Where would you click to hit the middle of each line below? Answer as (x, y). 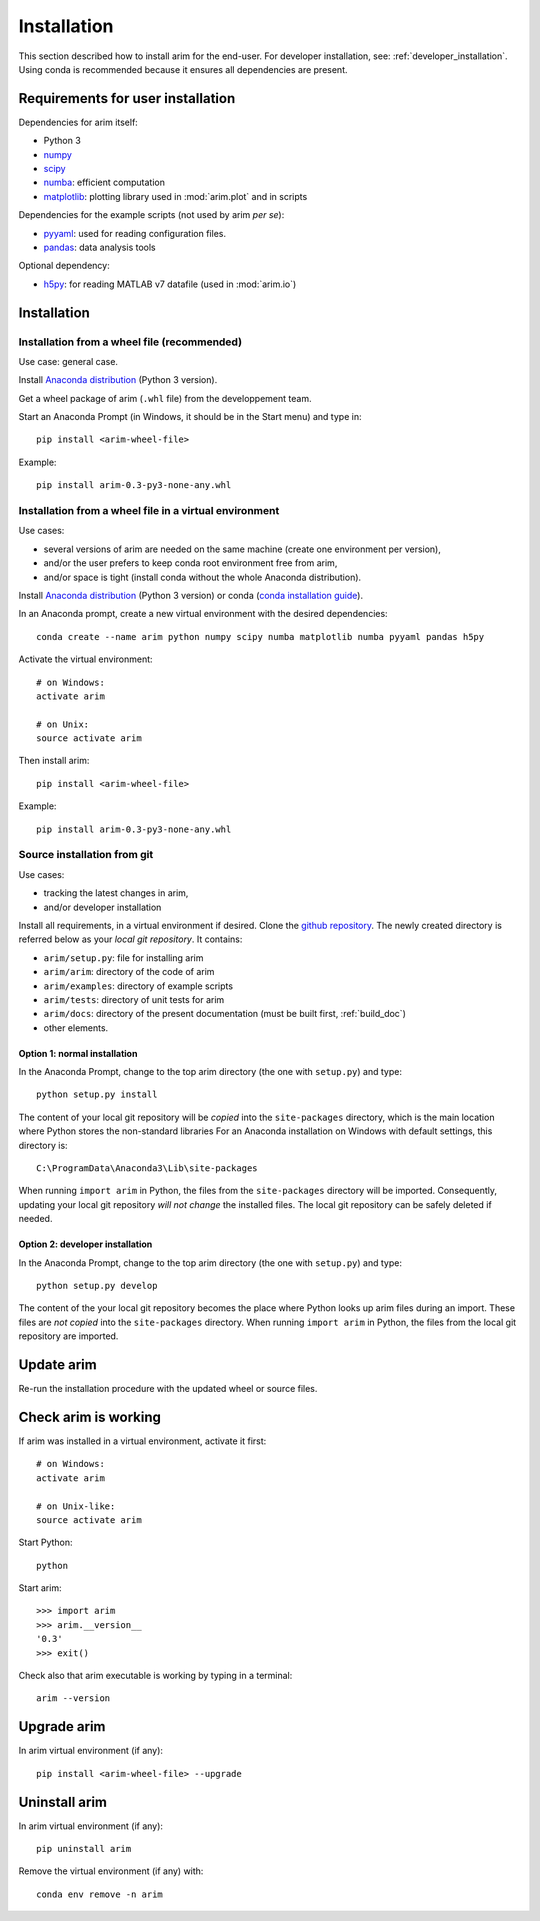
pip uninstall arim (84, 1849)
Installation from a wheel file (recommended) (130, 342)
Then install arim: (54, 761)
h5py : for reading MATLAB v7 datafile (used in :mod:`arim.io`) (170, 284)
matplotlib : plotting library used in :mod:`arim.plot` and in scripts (175, 196)
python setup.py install (97, 1094)
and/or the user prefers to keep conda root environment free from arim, (190, 563)
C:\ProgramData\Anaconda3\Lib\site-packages (147, 1168)
